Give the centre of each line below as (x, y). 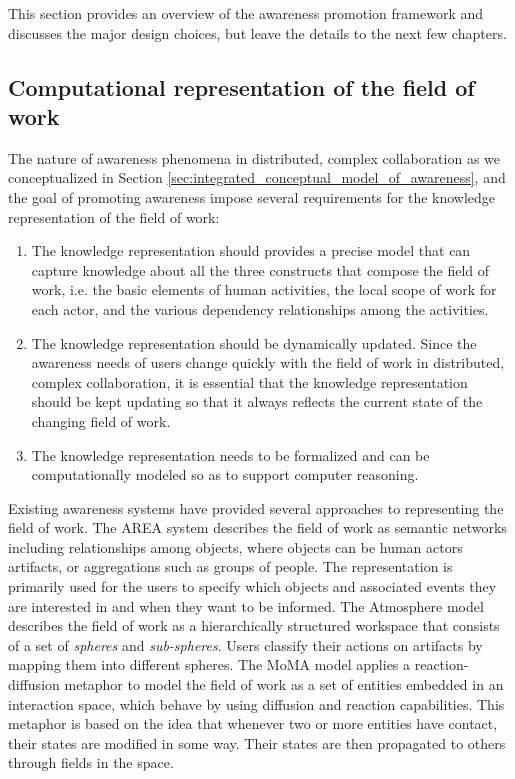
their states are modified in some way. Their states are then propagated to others (257, 742)
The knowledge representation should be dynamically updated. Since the (254, 342)
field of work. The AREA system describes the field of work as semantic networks (257, 527)
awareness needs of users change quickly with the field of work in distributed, (268, 362)
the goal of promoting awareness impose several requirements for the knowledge (252, 196)
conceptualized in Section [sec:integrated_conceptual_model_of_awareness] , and (257, 177)
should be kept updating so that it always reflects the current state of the (257, 401)
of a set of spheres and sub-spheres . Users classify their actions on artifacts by (245, 644)
